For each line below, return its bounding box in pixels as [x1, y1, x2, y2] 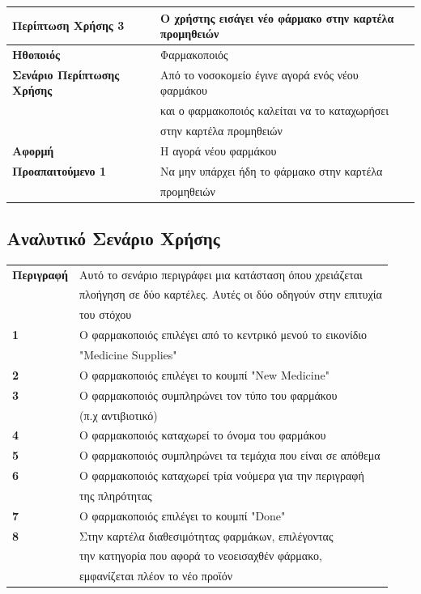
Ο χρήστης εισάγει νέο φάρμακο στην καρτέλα [160, 9, 394, 26]
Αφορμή [12, 142, 54, 159]
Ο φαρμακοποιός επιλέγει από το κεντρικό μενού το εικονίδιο [79, 326, 368, 343]
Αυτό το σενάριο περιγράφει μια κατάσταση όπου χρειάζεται [79, 265, 363, 282]
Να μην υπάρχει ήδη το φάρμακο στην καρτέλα [160, 162, 383, 179]
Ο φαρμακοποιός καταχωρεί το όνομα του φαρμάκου [79, 426, 326, 443]
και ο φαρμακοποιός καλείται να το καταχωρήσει [160, 102, 389, 119]
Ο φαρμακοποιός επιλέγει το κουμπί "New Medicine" [79, 366, 330, 383]
